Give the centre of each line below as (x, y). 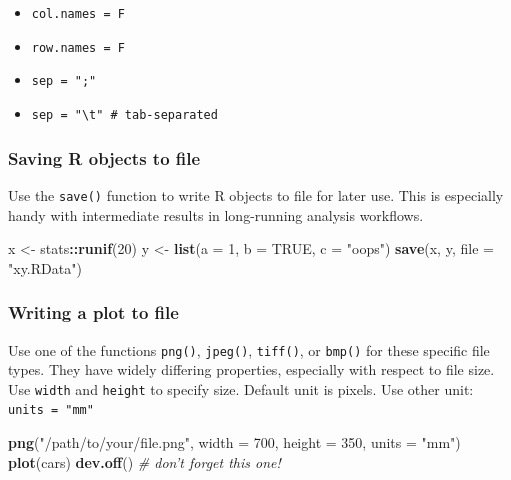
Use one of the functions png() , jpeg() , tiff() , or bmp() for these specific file (249, 349)
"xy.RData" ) (45, 267)
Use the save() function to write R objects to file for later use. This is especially (256, 194)
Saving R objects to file (104, 157)
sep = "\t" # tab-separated (124, 114)
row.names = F (78, 47)
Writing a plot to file (93, 312)
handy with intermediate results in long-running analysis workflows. (216, 214)
